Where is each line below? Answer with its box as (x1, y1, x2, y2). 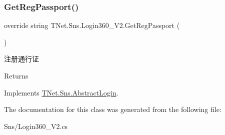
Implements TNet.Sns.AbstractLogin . (4, 87, 118, 97)
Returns (4, 70, 28, 80)
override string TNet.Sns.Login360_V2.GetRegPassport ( (4, 20, 180, 30)
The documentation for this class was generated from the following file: (4, 104, 221, 114)
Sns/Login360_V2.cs (4, 120, 68, 131)
